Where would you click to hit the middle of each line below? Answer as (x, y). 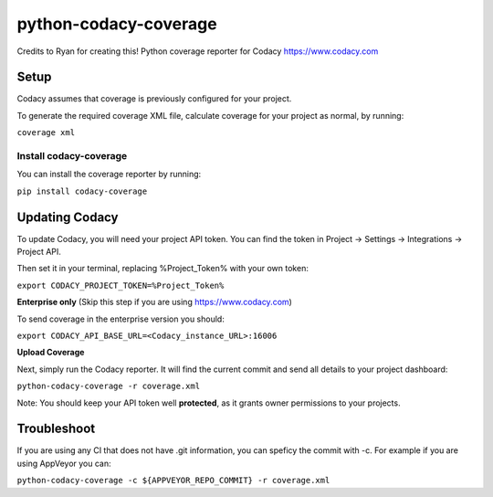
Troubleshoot (56, 429)
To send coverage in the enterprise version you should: (121, 319)
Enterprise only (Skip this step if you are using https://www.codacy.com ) (154, 302)
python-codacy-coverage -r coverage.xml (109, 386)
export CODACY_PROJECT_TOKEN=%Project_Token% (121, 285)
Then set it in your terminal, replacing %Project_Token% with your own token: (163, 269)
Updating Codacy (68, 217)
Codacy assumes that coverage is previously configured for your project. (154, 99)
